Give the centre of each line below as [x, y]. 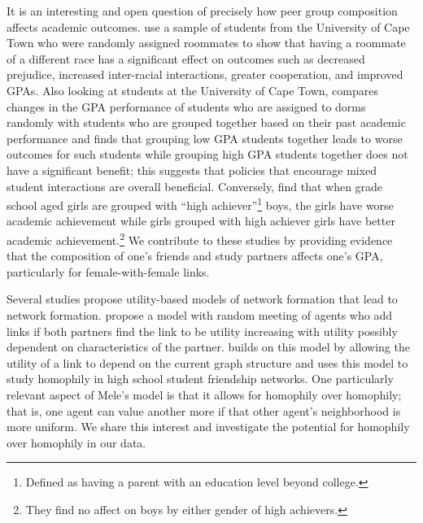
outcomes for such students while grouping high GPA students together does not [207, 154]
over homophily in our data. [76, 442]
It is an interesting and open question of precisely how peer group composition [202, 11]
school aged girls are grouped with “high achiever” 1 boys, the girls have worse [200, 204]
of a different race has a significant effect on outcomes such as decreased [186, 58]
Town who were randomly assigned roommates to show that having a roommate [206, 43]
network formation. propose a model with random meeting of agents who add [199, 315]
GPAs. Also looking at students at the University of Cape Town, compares [192, 90]
